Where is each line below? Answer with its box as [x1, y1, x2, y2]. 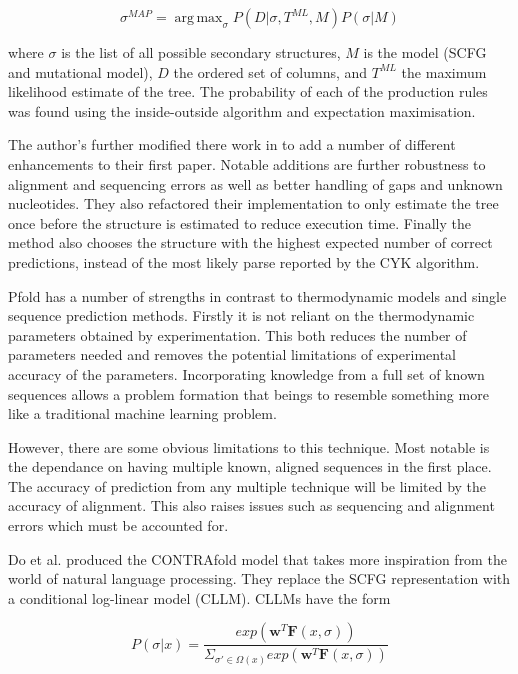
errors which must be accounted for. [8, 515, 229, 536]
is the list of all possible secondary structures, [61, 42, 341, 62]
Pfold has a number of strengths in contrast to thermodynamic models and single [8, 285, 507, 306]
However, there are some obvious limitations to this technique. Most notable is [8, 436, 490, 457]
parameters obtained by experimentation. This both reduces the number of [8, 324, 467, 345]
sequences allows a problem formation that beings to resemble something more [8, 383, 489, 404]
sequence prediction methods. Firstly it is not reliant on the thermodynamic [8, 305, 475, 326]
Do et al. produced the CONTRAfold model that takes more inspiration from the [8, 548, 507, 569]
